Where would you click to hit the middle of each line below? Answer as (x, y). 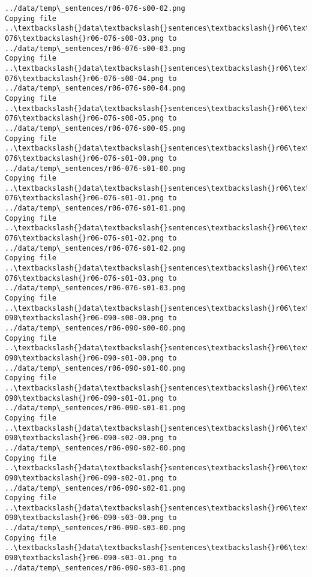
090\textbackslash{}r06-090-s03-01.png (84, 558)
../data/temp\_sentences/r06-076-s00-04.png (95, 88)
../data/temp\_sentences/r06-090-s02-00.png (95, 448)
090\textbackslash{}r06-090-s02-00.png (84, 438)
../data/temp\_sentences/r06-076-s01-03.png (95, 288)
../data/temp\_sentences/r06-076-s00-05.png (95, 128)
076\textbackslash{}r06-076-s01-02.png (84, 238)
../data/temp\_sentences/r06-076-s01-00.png (95, 168)
